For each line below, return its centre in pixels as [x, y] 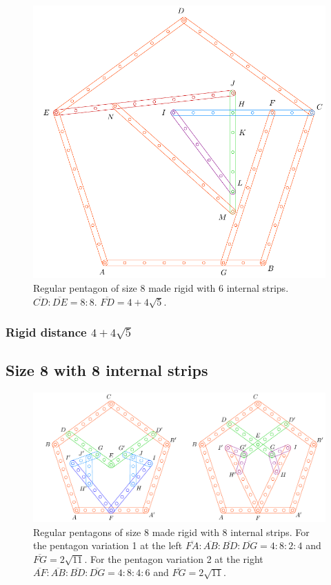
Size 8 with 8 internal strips [107, 370]
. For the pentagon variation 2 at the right [174, 558]
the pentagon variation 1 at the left [108, 545]
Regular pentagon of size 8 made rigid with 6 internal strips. [161, 288]
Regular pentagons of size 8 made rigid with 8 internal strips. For [171, 532]
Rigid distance [46, 332]
